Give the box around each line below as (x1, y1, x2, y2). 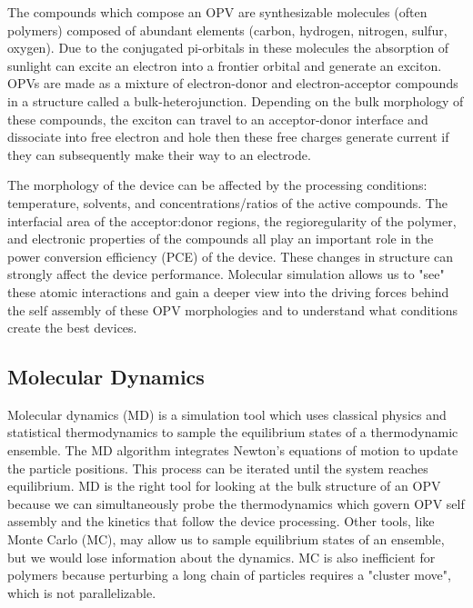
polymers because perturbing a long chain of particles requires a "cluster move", (7, 565, 451, 584)
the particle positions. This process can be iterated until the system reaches (7, 458, 428, 477)
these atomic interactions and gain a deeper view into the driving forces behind (7, 282, 449, 301)
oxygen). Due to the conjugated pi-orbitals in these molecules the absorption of (7, 38, 449, 57)
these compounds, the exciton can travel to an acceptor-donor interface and (7, 109, 428, 128)
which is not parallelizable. (7, 583, 156, 602)
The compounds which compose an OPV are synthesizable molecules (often (7, 3, 428, 21)
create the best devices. (7, 318, 137, 337)
